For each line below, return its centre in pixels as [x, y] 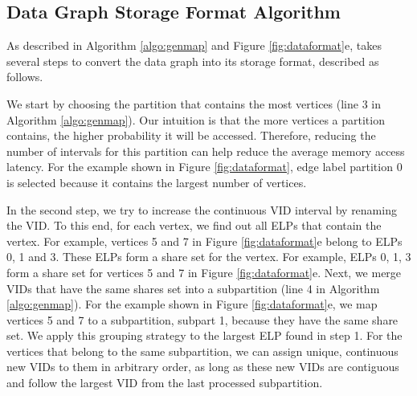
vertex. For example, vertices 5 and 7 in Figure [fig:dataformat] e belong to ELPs [204, 241]
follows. [25, 77]
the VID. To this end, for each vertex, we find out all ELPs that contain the [194, 225]
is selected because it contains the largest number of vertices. [157, 182]
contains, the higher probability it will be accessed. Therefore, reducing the [191, 135]
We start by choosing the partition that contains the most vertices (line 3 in [194, 103]
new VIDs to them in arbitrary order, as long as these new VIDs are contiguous [203, 367]
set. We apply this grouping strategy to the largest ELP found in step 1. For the [204, 335]
